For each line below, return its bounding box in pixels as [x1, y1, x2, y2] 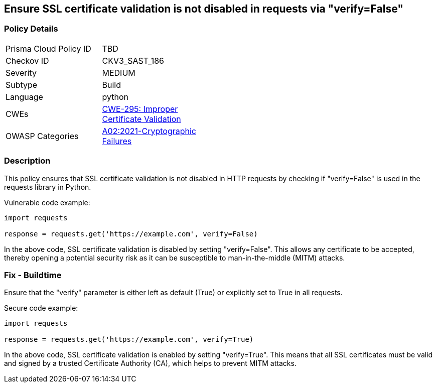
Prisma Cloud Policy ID [6, 43, 91, 54]
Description [4, 156, 51, 166]
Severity [6, 67, 37, 78]
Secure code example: [4, 304, 78, 313]
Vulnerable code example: [4, 198, 90, 207]
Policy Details [4, 24, 58, 34]
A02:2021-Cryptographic [102, 125, 196, 136]
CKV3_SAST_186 [102, 55, 164, 66]
